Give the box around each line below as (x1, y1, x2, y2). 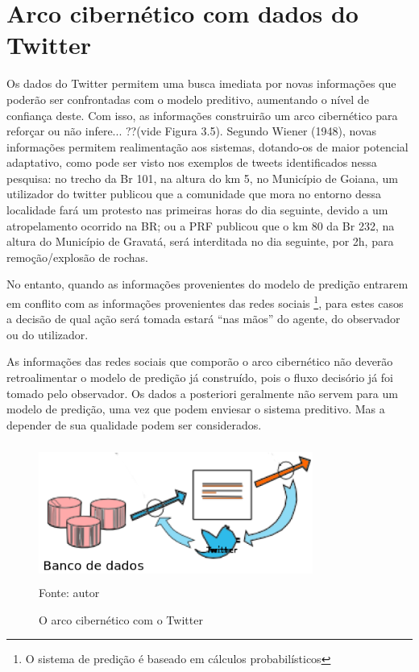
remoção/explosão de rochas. (6, 248, 148, 265)
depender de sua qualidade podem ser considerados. (6, 416, 262, 433)
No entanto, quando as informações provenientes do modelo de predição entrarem (6, 276, 409, 292)
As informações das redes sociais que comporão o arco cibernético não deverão (6, 353, 393, 370)
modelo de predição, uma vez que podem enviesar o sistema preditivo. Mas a (6, 400, 385, 417)
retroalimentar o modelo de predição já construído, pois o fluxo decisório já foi (6, 369, 393, 386)
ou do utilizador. (6, 326, 89, 342)
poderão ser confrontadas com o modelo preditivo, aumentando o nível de (6, 90, 369, 107)
